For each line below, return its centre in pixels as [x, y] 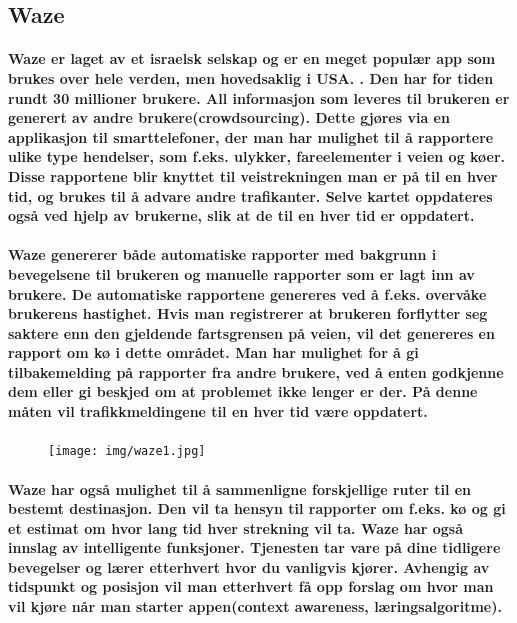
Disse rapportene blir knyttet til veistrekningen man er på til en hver [253, 175]
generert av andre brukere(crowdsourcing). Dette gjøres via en [229, 117]
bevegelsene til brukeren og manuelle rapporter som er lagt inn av [241, 273]
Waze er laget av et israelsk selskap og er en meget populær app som [252, 58]
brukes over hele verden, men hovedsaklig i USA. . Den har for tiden [251, 77]
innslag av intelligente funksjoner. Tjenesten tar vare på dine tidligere [254, 547]
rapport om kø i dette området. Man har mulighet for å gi [213, 352]
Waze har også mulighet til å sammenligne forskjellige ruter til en [240, 488]
